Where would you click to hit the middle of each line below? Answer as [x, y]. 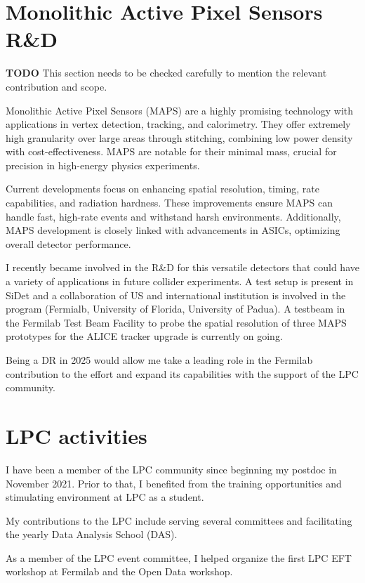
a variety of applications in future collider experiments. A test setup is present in [180, 281]
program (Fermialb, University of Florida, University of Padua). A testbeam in [175, 309]
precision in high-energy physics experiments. [103, 165]
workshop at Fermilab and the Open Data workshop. [119, 571]
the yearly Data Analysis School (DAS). [92, 534]
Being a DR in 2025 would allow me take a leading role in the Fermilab [159, 360]
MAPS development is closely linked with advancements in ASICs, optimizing [173, 230]
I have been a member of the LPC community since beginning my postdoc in [171, 469]
